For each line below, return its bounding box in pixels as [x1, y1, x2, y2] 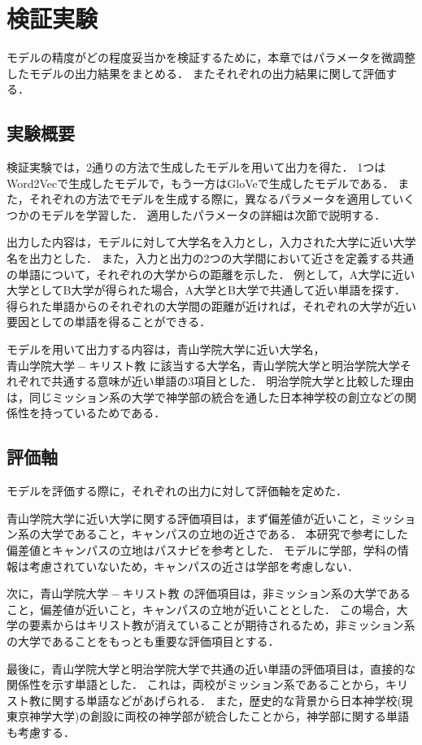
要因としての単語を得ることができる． [7, 313, 211, 330]
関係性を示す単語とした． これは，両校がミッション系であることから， [7, 676, 386, 693]
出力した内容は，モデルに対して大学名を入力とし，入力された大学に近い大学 [7, 233, 416, 251]
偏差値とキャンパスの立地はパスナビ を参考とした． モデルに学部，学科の [7, 542, 398, 558]
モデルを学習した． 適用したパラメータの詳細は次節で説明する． [40, 206, 386, 223]
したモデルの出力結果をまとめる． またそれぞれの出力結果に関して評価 [7, 64, 386, 81]
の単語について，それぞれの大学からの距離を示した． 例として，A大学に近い [7, 265, 415, 282]
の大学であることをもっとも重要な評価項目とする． [7, 632, 280, 649]
